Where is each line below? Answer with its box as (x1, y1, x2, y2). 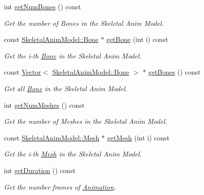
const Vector (4, 67, 41, 77)
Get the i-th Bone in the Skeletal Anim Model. (4, 50, 142, 60)
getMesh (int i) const (107, 132, 170, 142)
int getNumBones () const (4, 1, 81, 11)
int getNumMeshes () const (4, 99, 85, 110)
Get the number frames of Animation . (4, 181, 116, 192)
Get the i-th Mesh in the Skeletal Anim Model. (4, 149, 142, 159)
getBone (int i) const (106, 34, 169, 44)
